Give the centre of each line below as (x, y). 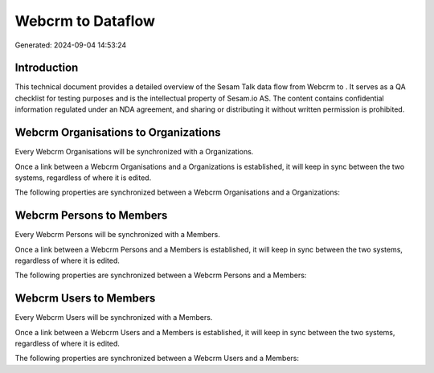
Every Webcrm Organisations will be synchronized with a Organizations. (134, 152)
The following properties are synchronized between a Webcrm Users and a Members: (157, 359)
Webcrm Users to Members (85, 299)
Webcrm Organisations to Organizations (118, 133)
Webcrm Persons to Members (91, 216)
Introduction (47, 68)
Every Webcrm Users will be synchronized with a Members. (114, 318)
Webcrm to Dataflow (85, 21)
